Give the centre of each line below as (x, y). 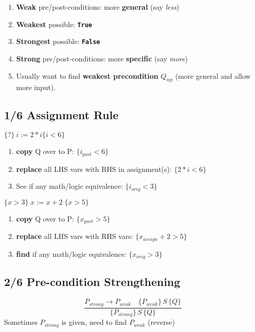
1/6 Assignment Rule (61, 115)
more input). (36, 87)
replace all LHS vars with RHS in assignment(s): (94, 169)
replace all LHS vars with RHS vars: (75, 236)
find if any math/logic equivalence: (71, 253)
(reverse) (161, 322)
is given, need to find (94, 322)
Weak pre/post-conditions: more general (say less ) (98, 7)
